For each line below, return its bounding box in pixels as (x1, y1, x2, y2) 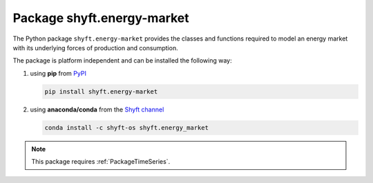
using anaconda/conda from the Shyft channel (30, 105, 164, 114)
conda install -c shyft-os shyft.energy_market (44, 124, 209, 131)
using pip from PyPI (30, 69, 86, 77)
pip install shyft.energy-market (44, 87, 158, 96)
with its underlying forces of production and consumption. (12, 43, 179, 52)
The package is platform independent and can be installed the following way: (12, 56, 233, 65)
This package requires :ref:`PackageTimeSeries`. (31, 158, 171, 166)
